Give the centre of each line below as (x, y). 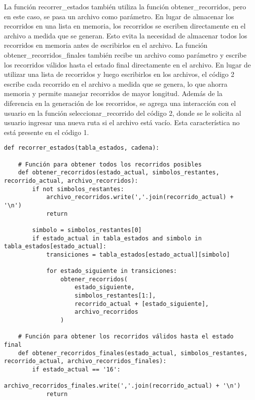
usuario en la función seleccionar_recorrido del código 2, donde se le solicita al (123, 113)
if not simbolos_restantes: (78, 189)
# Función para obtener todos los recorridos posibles (110, 164)
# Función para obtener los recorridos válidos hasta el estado (126, 337)
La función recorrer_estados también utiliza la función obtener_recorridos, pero (125, 6)
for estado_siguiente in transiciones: (111, 271)
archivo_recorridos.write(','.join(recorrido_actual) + (140, 197)
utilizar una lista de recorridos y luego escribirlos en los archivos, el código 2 (119, 74)
